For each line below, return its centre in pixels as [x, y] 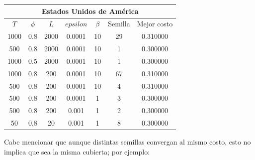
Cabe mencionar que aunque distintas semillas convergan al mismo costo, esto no [127, 142]
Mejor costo [155, 24]
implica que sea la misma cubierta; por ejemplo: [77, 151]
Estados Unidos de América [90, 11]
